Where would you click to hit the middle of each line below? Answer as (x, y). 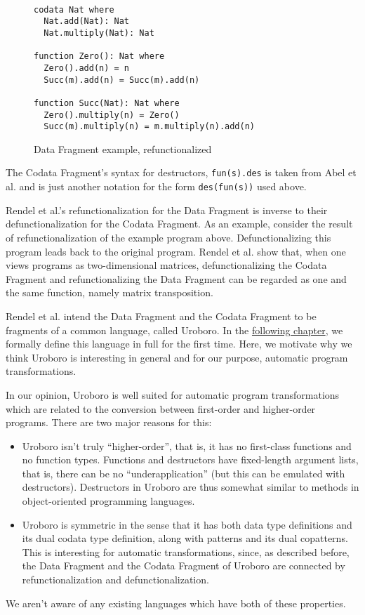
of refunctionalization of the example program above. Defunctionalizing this (168, 237)
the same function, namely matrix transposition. (109, 292)
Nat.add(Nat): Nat (87, 21)
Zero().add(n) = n (87, 68)
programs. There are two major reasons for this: (109, 422)
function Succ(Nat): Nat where (107, 103)
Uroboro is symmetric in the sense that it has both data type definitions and (187, 524)
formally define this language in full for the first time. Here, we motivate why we (179, 344)
